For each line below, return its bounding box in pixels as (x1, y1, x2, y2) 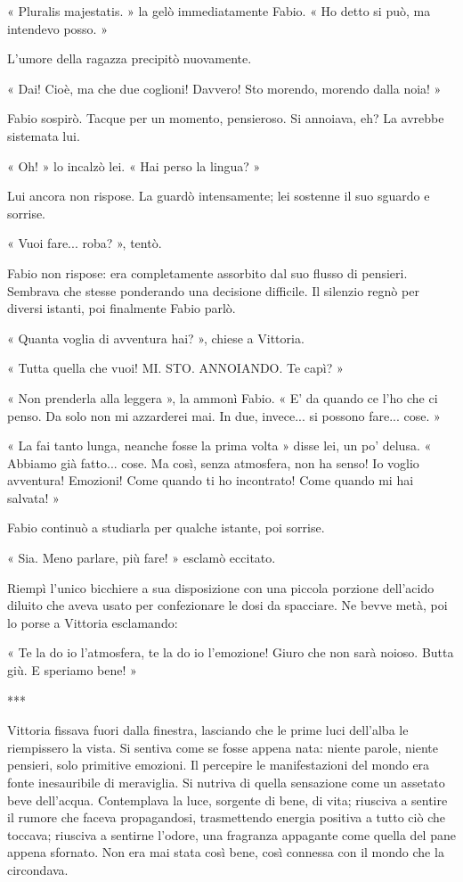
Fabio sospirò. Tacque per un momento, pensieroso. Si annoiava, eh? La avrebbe (7, 109, 444, 128)
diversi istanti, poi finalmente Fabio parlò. (7, 299, 236, 317)
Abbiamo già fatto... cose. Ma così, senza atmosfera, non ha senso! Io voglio (7, 453, 419, 472)
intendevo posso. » (7, 19, 108, 37)
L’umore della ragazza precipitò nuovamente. (7, 49, 252, 68)
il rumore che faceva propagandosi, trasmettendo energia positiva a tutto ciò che (7, 808, 445, 827)
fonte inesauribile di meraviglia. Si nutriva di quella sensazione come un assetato (7, 773, 445, 791)
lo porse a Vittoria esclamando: (7, 613, 178, 631)
